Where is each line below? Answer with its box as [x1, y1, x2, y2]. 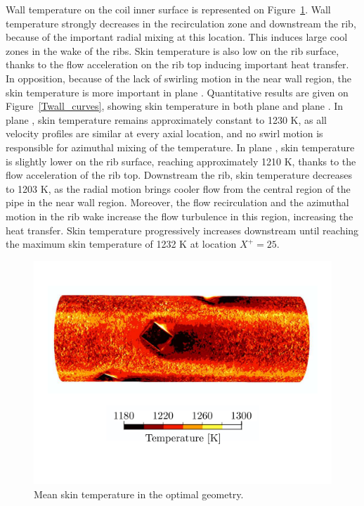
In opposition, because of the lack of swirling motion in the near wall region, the [6, 70, 351, 85]
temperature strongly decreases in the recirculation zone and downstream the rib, [6, 15, 356, 30]
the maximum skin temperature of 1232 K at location [6, 236, 237, 251]
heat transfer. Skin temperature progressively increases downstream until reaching [6, 222, 359, 237]
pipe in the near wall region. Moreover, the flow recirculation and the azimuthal [6, 195, 349, 210]
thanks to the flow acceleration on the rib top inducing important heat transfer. [6, 57, 349, 72]
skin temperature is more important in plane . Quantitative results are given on [6, 84, 349, 99]
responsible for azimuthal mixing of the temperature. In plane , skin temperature [6, 139, 355, 154]
